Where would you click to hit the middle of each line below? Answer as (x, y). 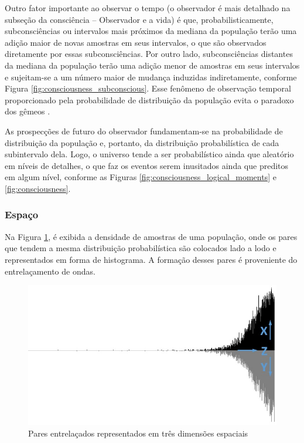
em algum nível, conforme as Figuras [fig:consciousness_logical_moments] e (141, 177)
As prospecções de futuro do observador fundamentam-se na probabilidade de (144, 131)
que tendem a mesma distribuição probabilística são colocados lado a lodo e (141, 248)
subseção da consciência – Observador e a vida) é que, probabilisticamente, (139, 19)
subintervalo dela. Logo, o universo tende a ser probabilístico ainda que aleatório (149, 154)
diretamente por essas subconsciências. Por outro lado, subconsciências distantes (149, 54)
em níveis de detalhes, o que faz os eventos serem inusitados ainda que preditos (147, 165)
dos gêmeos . (28, 111)
